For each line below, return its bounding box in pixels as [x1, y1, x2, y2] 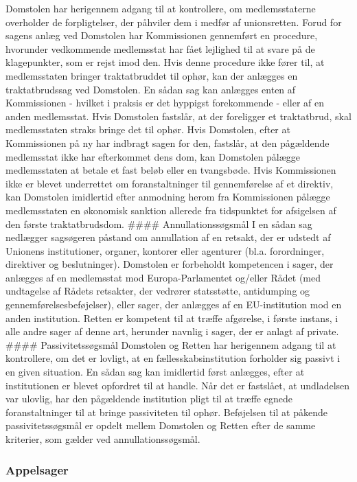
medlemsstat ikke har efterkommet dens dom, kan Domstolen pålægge [5, 149, 301, 163]
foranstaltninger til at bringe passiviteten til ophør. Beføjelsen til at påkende [5, 404, 327, 419]
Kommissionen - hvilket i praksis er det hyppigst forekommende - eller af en [5, 95, 325, 110]
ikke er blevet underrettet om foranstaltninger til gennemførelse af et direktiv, [5, 176, 334, 190]
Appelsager [5, 461, 69, 478]
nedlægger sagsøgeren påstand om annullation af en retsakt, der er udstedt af [5, 230, 331, 244]
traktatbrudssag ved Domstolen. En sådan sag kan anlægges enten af [5, 82, 296, 96]
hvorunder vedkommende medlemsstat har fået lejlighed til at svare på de [5, 41, 315, 56]
